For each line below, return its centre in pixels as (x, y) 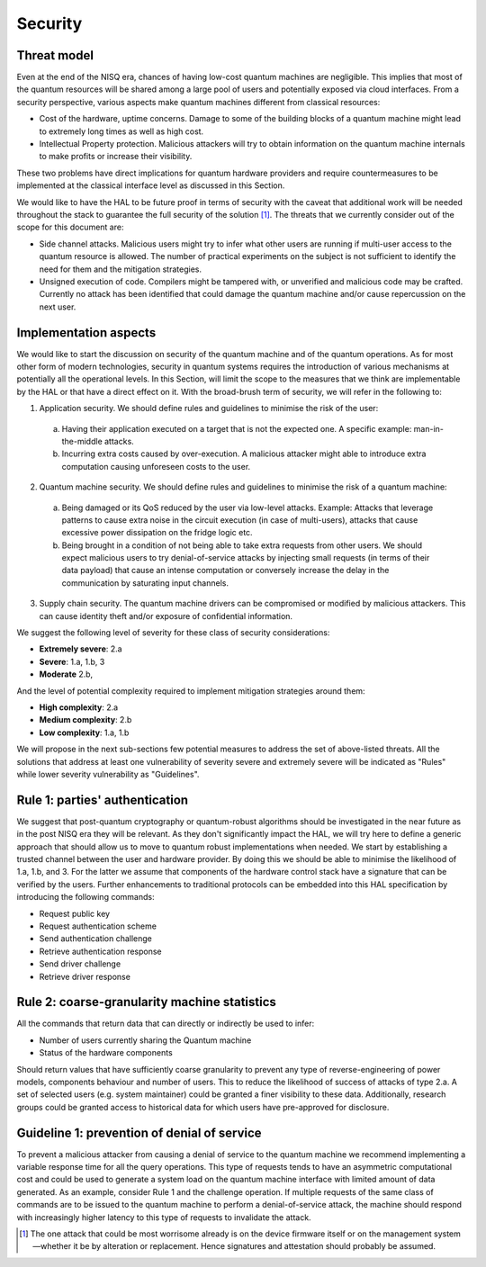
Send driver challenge (80, 964)
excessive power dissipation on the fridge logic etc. (157, 533)
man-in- (429, 428)
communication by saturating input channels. (145, 583)
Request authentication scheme (98, 926)
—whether (52, 1246)
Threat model (55, 55)
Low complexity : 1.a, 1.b (84, 732)
